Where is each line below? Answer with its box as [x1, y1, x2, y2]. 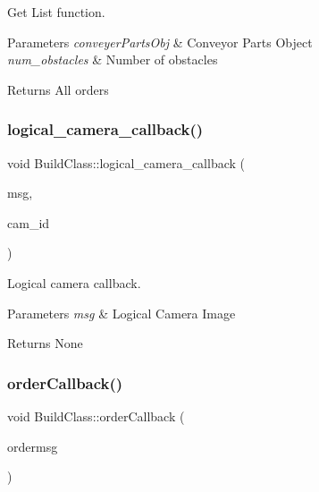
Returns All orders [7, 80, 109, 98]
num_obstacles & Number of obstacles [7, 50, 218, 69]
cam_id [7, 213, 50, 232]
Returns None [7, 334, 83, 352]
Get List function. [7, 3, 105, 21]
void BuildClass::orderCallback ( [7, 406, 185, 425]
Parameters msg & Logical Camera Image [7, 303, 236, 322]
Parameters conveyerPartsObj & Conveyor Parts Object [7, 32, 313, 51]
